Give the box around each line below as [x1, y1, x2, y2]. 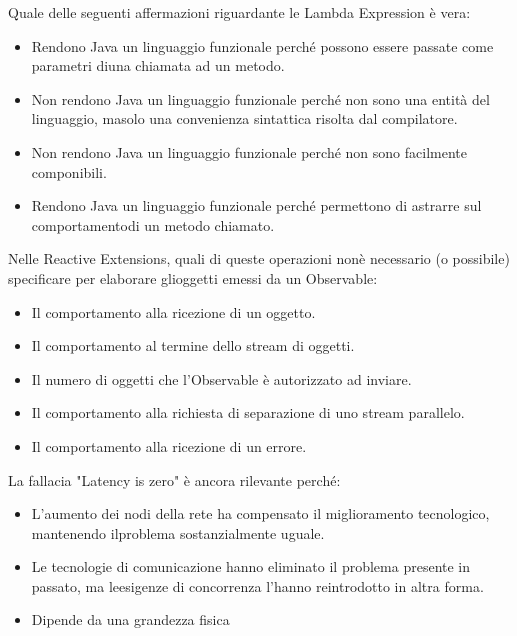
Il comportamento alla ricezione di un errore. [31, 435, 307, 456]
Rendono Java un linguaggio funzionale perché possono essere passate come [31, 35, 494, 56]
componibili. [31, 161, 107, 182]
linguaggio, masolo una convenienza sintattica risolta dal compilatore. [31, 108, 458, 129]
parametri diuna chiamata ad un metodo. [31, 55, 285, 76]
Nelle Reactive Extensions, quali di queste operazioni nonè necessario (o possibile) [8, 248, 510, 269]
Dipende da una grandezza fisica [31, 609, 230, 630]
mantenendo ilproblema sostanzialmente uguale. [31, 522, 325, 543]
